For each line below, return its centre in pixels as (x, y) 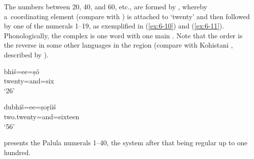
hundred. (17, 152)
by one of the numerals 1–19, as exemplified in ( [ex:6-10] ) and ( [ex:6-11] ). (114, 26)
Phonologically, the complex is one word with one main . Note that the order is (123, 35)
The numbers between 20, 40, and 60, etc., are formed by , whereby (106, 6)
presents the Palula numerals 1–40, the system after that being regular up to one (126, 143)
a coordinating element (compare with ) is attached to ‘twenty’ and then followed (127, 16)
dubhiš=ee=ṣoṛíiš (30, 107)
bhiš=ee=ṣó (22, 71)
